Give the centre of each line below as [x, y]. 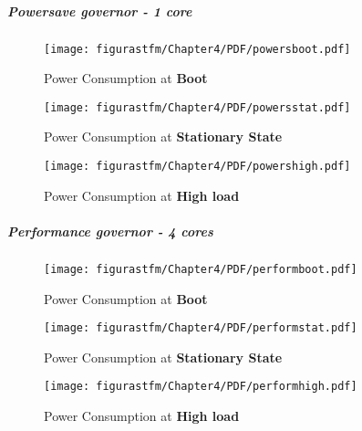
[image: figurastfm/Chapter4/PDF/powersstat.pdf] [197, 107]
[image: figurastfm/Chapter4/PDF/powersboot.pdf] [197, 49]
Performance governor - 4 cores [110, 231]
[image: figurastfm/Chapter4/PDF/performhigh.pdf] [201, 387]
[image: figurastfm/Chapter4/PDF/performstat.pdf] [201, 328]
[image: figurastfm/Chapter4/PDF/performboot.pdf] [201, 269]
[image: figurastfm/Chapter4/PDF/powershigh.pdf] [197, 167]
